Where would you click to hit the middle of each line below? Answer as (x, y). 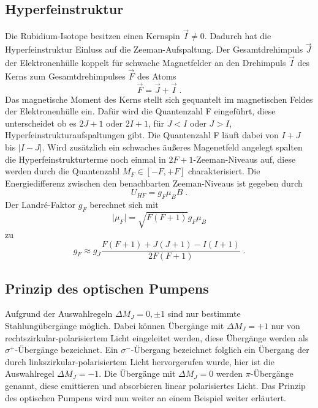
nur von (286, 326)
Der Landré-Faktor (40, 205)
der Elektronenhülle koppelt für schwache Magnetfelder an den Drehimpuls (146, 63)
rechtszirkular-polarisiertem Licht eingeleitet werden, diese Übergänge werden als (157, 337)
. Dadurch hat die (238, 36)
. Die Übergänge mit (137, 373)
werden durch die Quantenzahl (62, 171)
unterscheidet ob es (41, 123)
